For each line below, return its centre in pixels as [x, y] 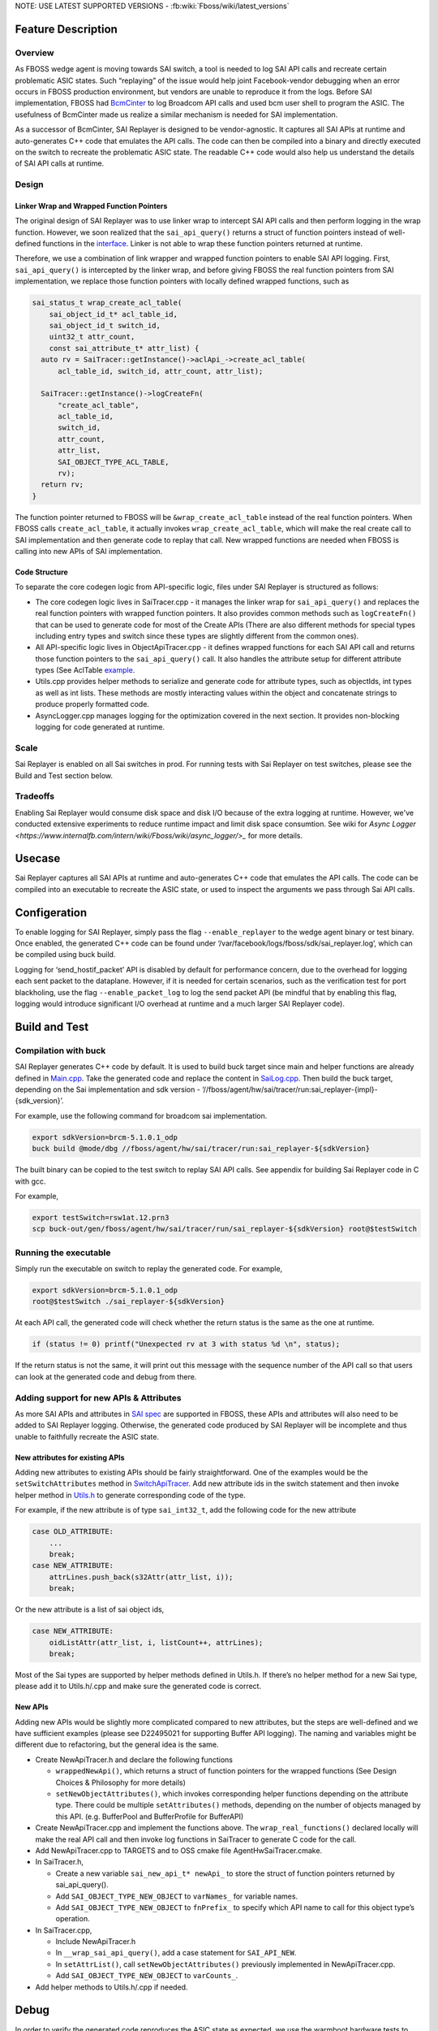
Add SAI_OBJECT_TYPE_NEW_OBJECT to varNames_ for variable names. [177, 1896]
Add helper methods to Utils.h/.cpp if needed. [112, 1987]
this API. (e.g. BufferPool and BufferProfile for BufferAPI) [150, 1817]
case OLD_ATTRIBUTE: [73, 1532]
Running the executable [63, 1253]
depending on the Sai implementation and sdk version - [107, 1089]
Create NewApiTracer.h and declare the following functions [134, 1760]
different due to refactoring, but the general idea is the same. [117, 1745]
